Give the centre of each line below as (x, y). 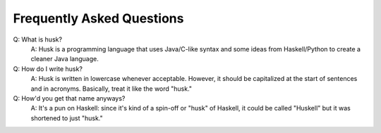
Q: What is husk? (38, 39)
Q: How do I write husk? (48, 69)
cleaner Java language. (65, 59)
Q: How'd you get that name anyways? (69, 98)
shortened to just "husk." (67, 118)
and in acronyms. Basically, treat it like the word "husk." (111, 89)
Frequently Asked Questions (98, 18)
